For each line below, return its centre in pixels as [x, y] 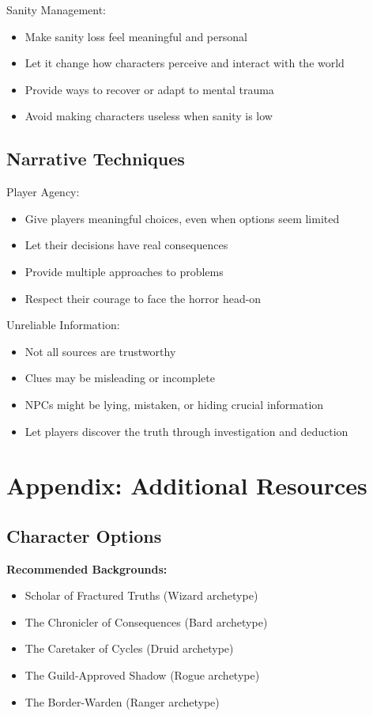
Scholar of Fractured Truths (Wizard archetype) [141, 595]
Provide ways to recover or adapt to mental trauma [149, 89]
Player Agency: [43, 192]
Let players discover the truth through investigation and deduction [186, 431]
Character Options [84, 535]
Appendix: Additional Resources [187, 485]
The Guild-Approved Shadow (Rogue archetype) [142, 675]
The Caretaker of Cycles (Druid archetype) [129, 648]
